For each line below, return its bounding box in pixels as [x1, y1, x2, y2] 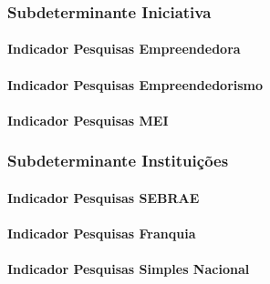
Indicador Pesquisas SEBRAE [7, 188, 200, 207]
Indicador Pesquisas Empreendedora [7, 39, 241, 58]
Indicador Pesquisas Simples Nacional [7, 259, 250, 279]
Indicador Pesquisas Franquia [7, 224, 196, 243]
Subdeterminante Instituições [7, 149, 229, 172]
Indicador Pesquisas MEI [7, 110, 169, 129]
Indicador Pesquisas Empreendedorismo [7, 75, 264, 94]
